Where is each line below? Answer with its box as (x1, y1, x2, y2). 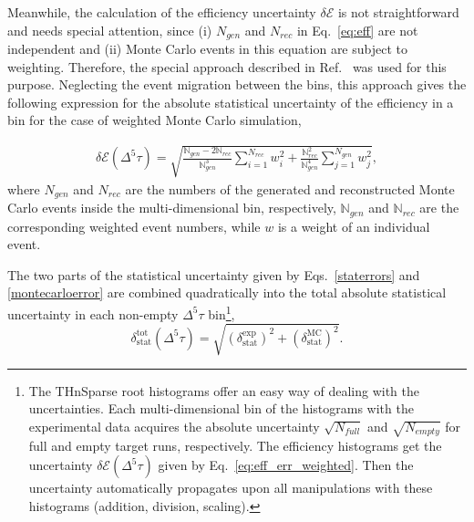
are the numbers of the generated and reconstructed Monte (125, 179, 455, 198)
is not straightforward (337, 3, 459, 21)
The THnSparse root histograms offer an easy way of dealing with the (28, 381, 420, 400)
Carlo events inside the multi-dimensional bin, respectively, (7, 198, 336, 217)
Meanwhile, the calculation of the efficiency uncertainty (7, 3, 316, 21)
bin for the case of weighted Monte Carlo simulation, (7, 110, 302, 130)
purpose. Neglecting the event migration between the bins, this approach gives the (7, 75, 467, 94)
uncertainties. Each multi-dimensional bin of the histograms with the (28, 399, 414, 418)
